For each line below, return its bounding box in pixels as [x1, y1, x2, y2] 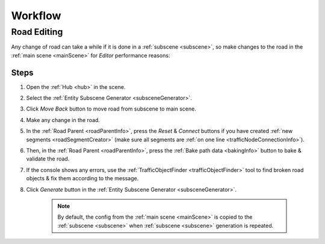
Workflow [11, 9, 61, 22]
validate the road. [26, 155, 70, 162]
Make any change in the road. [26, 116, 101, 123]
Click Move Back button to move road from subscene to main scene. [26, 105, 197, 112]
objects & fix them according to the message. [26, 175, 139, 182]
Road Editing [11, 26, 63, 37]
